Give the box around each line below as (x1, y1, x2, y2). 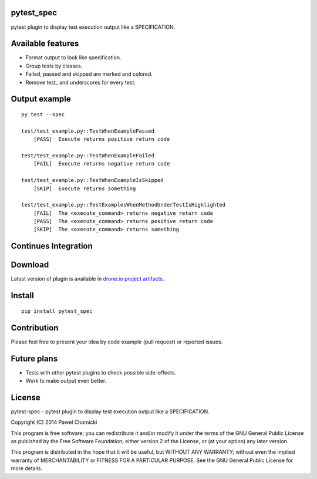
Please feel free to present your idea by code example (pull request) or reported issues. (11, 338, 223, 345)
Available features (11, 39, 79, 49)
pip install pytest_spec (21, 308, 93, 314)
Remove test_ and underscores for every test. (25, 79, 136, 86)
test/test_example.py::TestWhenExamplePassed (21, 127, 155, 134)
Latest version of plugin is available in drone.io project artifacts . (11, 275, 164, 282)
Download (11, 260, 49, 270)
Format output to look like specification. (25, 54, 122, 61)
